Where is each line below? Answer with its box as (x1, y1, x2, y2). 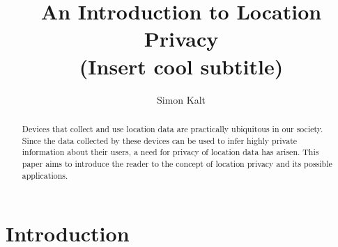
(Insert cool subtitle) (79, 51, 284, 80)
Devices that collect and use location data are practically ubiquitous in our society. (22, 122, 323, 134)
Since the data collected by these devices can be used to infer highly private (22, 134, 298, 146)
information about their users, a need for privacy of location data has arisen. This (22, 146, 319, 158)
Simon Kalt (156, 92, 206, 106)
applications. (22, 169, 68, 181)
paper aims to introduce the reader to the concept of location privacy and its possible (22, 157, 332, 169)
